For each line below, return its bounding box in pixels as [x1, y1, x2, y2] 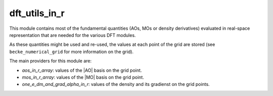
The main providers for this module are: [9, 58, 92, 64]
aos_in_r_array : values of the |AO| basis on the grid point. [22, 67, 142, 73]
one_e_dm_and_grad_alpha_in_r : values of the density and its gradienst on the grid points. [22, 81, 210, 87]
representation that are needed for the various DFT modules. [9, 32, 136, 38]
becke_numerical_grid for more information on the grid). [9, 49, 134, 55]
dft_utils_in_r [9, 8, 65, 19]
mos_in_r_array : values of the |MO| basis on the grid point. [22, 74, 144, 80]
